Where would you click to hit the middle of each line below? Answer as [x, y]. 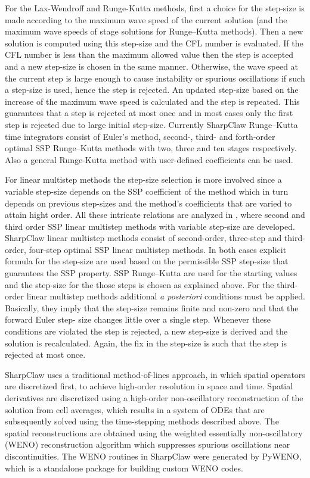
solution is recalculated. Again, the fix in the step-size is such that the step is [146, 343]
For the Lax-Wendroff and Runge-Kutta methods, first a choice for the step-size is [155, 8]
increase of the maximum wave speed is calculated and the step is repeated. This [152, 101]
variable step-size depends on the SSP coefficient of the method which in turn [147, 191]
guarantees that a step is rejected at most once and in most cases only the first [149, 113]
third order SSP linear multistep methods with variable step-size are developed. [150, 226]
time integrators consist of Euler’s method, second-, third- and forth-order [140, 136]
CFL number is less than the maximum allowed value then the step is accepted [149, 54]
